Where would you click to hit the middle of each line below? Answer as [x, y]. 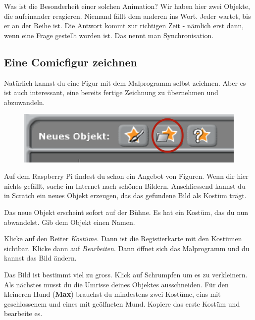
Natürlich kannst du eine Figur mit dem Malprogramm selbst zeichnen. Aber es [125, 82]
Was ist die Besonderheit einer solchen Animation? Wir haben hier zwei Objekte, [127, 6]
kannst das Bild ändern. [40, 258]
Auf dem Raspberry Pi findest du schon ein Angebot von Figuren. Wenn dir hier [126, 176]
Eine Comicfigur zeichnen [71, 62]
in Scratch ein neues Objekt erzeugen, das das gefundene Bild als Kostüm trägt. [125, 195]
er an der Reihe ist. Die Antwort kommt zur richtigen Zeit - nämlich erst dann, [124, 26]
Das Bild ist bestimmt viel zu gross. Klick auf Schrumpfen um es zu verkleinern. [126, 275]
